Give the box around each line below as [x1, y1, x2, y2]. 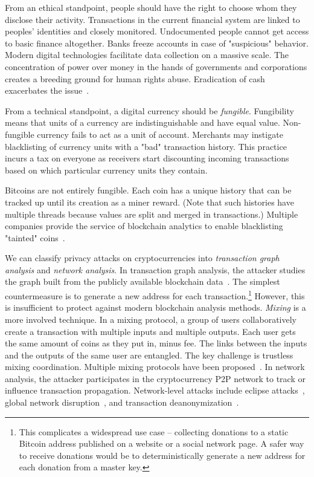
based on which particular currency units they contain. [5, 163, 208, 176]
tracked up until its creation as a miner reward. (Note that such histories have [5, 195, 294, 208]
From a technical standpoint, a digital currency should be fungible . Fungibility [5, 104, 294, 117]
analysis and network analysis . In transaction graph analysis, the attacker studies [5, 263, 306, 276]
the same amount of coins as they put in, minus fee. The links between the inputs [5, 337, 307, 349]
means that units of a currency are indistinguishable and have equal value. [5, 116, 280, 129]
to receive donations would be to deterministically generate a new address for [19, 449, 306, 461]
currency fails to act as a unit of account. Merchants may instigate [37, 128, 283, 140]
